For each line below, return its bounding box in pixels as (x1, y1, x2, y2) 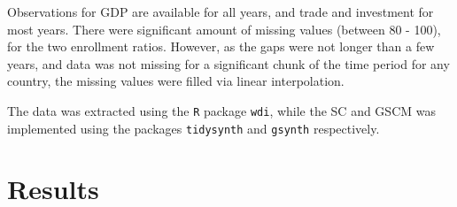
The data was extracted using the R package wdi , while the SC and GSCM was (7, 101, 436, 119)
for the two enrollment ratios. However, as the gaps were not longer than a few (7, 37, 435, 56)
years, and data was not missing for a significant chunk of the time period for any (7, 54, 450, 73)
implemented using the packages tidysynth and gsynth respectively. (7, 119, 380, 137)
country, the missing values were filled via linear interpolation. (7, 72, 345, 90)
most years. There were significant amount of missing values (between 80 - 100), (7, 19, 441, 38)
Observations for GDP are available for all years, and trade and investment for (7, 3, 434, 20)
